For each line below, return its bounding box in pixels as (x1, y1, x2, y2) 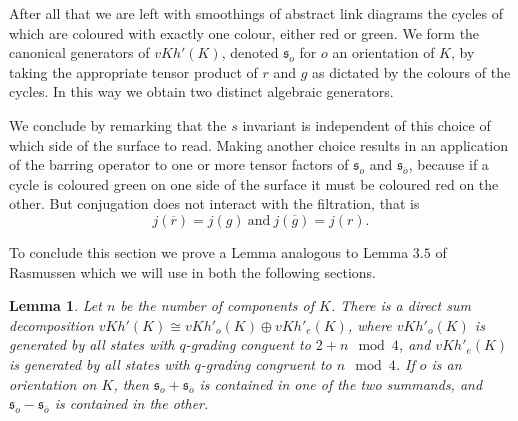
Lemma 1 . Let (9, 295, 102, 316)
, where (347, 314, 392, 335)
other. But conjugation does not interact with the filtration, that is (9, 193, 420, 214)
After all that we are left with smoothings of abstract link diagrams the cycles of (9, 3, 504, 23)
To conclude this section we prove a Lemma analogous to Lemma (9, 241, 409, 262)
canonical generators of (9, 42, 150, 63)
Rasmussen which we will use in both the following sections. (9, 261, 376, 282)
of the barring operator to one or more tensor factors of (9, 154, 349, 175)
